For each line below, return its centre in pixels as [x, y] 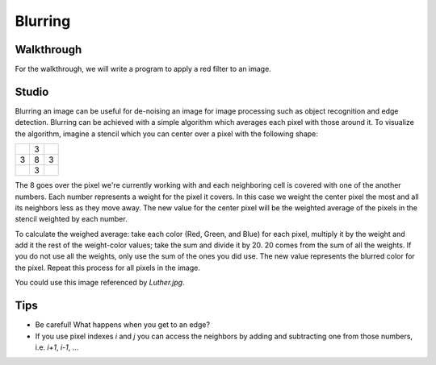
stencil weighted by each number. [71, 219]
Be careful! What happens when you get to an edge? [122, 325]
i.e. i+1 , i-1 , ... [57, 347]
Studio [32, 91]
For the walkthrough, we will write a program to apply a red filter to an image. [143, 69]
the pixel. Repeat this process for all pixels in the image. [108, 268]
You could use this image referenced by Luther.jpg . [100, 283]
